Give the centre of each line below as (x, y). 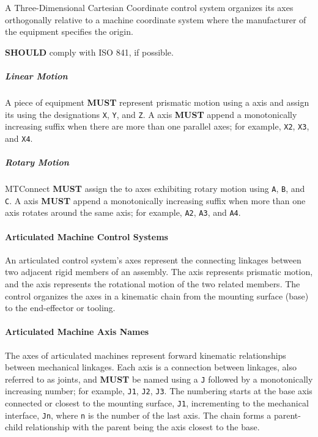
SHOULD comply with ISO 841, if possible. (89, 52)
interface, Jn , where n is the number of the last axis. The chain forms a (138, 415)
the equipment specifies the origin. (69, 31)
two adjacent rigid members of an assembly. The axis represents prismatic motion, (159, 272)
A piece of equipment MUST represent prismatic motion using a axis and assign (157, 102)
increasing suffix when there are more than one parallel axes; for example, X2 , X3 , (157, 126)
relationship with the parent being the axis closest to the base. (142, 427)
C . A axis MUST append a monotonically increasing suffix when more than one (155, 200)
